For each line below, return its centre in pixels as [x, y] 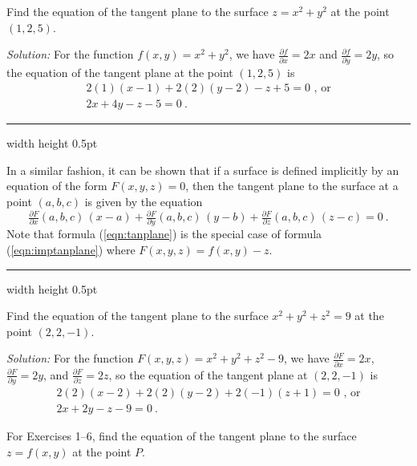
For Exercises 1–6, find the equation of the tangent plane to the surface [182, 436]
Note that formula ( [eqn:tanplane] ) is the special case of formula [164, 234]
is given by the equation [144, 201]
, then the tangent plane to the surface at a [292, 186]
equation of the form [57, 186]
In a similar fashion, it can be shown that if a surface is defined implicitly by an [203, 170]
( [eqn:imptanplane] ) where [71, 249]
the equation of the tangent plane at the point [120, 72]
